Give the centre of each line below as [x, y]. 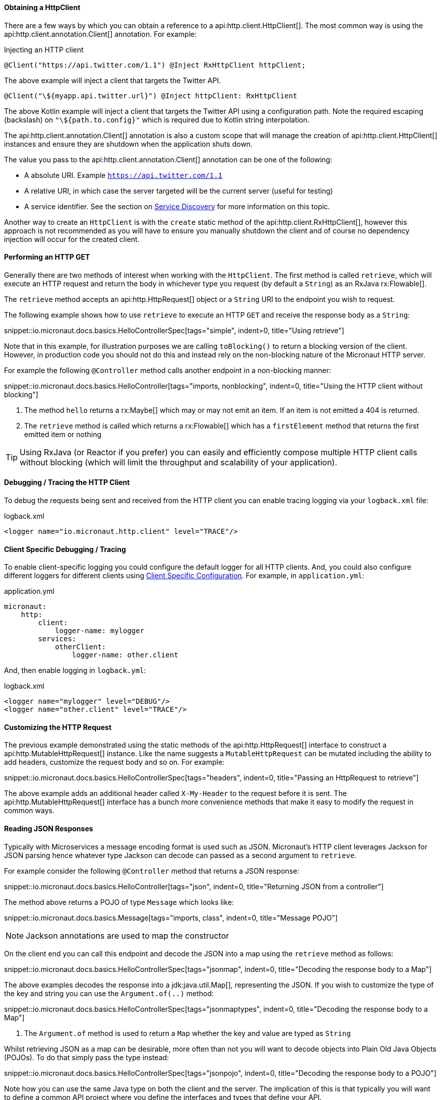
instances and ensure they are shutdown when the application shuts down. [129, 144]
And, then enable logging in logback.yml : [75, 670]
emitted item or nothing [63, 434]
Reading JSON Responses [49, 829]
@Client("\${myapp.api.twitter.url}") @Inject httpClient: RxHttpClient [151, 96]
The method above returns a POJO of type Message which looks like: [119, 902]
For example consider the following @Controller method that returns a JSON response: [152, 871]
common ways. [29, 811]
